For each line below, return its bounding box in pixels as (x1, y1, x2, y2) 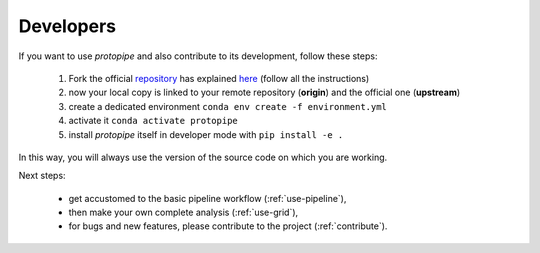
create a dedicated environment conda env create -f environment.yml (68, 100, 387, 112)
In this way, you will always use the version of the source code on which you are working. (18, 151, 388, 163)
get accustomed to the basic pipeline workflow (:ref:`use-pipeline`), (68, 192, 347, 204)
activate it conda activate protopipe (68, 115, 239, 127)
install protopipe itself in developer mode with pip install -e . (68, 128, 344, 140)
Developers (18, 15, 117, 37)
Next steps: (18, 170, 66, 182)
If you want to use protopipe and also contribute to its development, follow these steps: (18, 50, 378, 62)
